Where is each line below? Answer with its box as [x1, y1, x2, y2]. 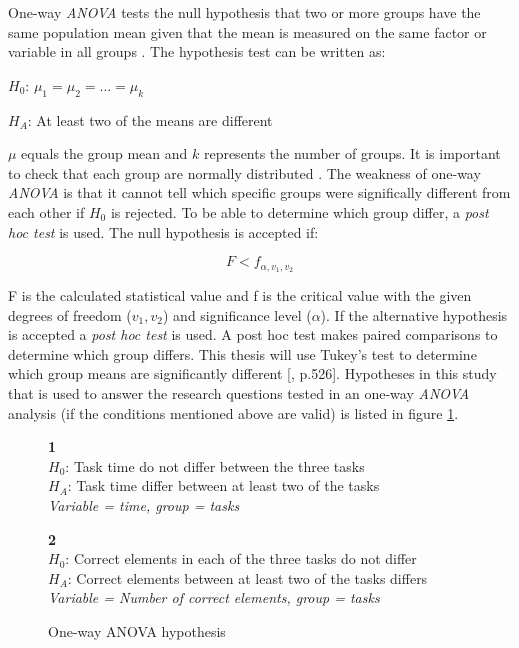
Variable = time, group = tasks [48, 494, 240, 515]
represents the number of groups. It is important [203, 143, 501, 164]
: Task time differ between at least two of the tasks [67, 475, 380, 496]
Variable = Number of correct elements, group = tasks [48, 587, 380, 608]
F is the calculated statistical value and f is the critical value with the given [8, 285, 472, 305]
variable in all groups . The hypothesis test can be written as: [8, 41, 386, 62]
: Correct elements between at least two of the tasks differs [67, 567, 428, 588]
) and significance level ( [163, 304, 312, 325]
